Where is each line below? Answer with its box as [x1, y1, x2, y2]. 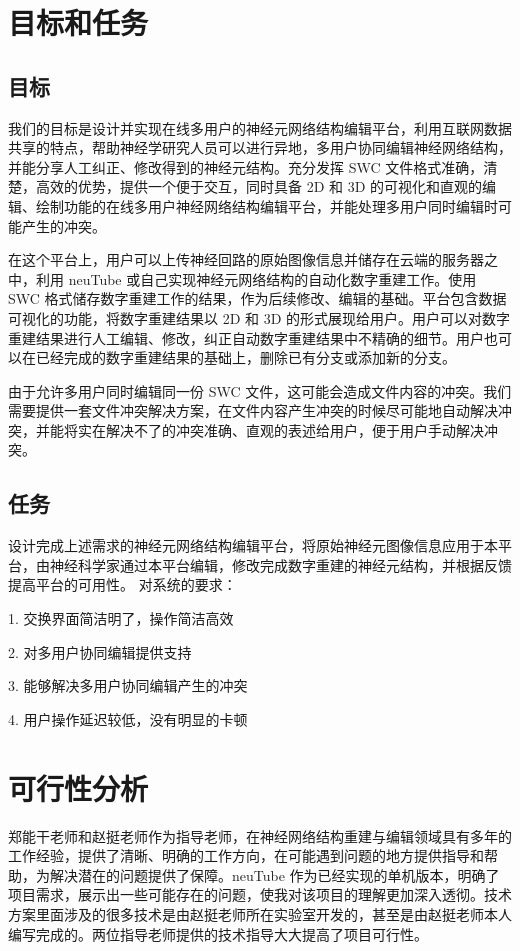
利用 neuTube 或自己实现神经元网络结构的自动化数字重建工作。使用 [35, 268, 477, 289]
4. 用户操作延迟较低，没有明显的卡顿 [8, 708, 248, 729]
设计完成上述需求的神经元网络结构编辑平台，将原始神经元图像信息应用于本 [8, 535, 498, 556]
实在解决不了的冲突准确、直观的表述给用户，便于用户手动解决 [77, 419, 484, 440]
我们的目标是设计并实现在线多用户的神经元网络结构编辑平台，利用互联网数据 [8, 117, 512, 138]
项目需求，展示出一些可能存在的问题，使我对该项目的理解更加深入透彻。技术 [8, 884, 512, 905]
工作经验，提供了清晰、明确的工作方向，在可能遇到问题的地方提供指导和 [8, 845, 484, 866]
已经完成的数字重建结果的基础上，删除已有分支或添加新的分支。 [35, 347, 456, 368]
